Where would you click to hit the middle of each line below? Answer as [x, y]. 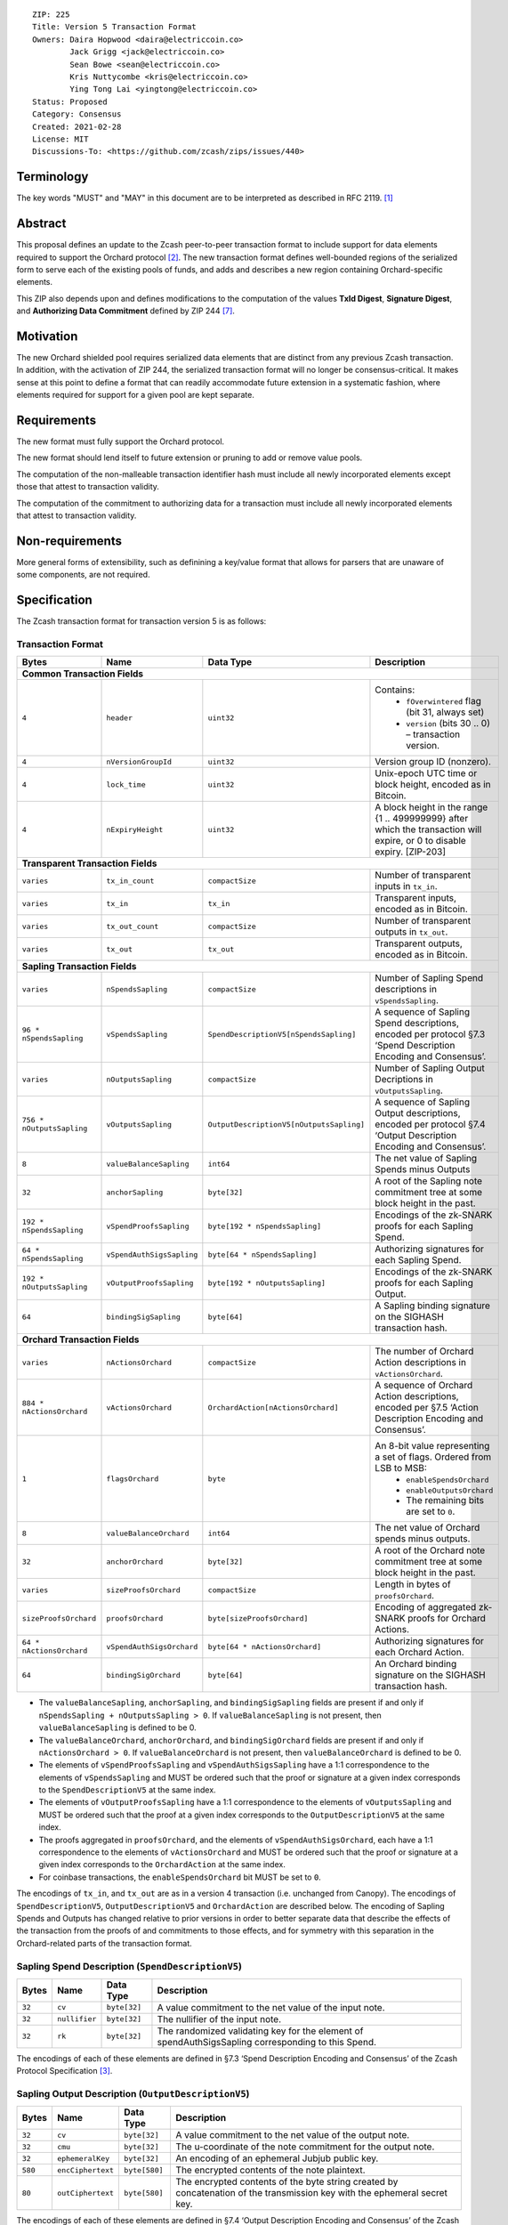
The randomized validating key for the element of [260, 2031]
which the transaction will [428, 829]
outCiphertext [85, 2193]
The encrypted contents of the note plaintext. [270, 2170]
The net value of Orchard [427, 1528]
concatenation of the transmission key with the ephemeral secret [312, 2193]
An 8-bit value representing [432, 1446]
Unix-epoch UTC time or [426, 773]
